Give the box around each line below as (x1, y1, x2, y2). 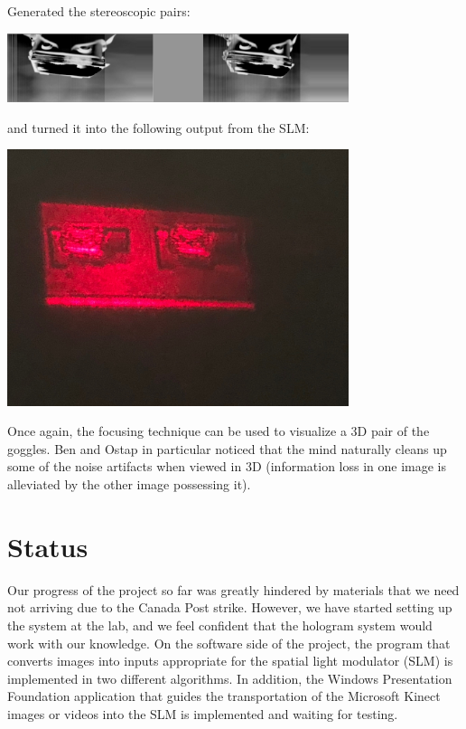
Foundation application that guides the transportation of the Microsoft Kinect (7, 686, 441, 705)
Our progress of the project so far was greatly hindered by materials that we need (7, 580, 460, 599)
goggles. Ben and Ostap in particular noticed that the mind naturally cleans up (7, 439, 447, 458)
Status (7, 527, 89, 564)
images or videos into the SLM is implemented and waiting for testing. (7, 704, 398, 723)
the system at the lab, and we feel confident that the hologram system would (7, 615, 433, 634)
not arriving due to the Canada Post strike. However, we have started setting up (7, 598, 452, 617)
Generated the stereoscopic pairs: (7, 2, 191, 20)
